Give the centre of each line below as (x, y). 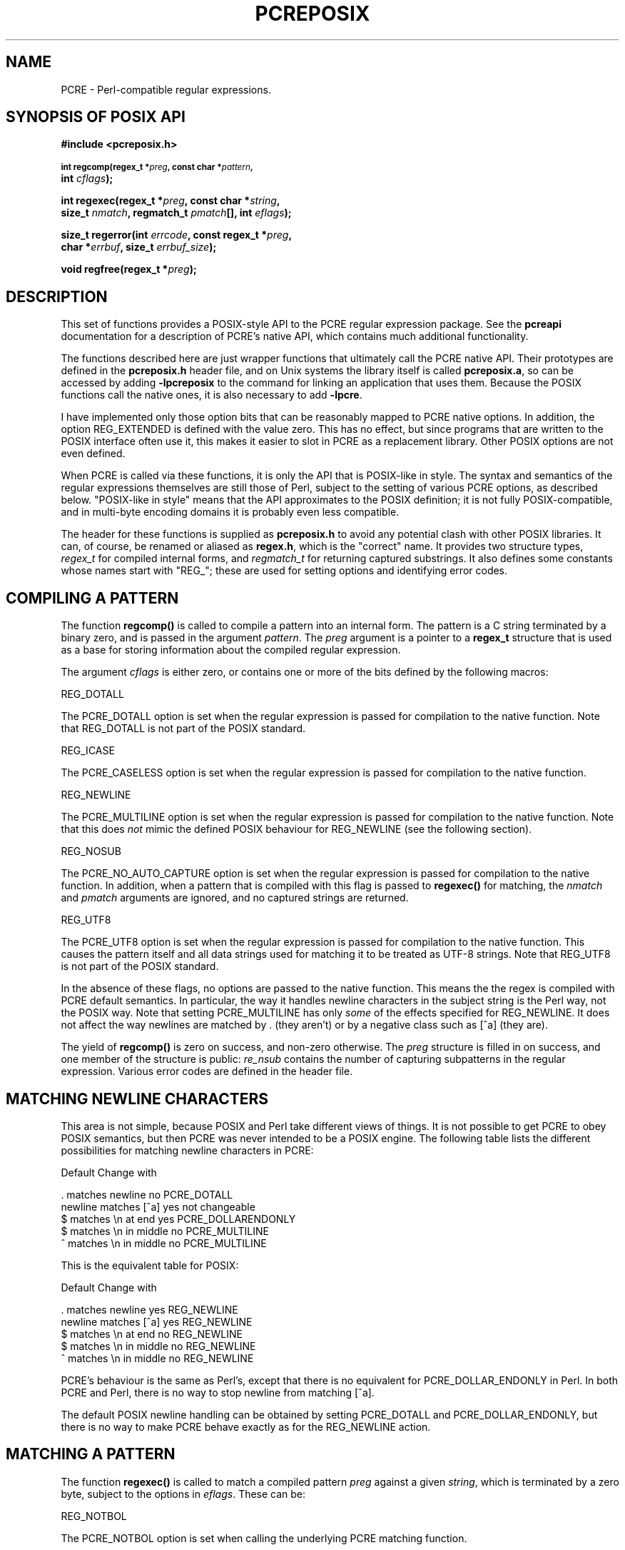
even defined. (93, 454)
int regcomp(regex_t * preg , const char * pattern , (157, 167)
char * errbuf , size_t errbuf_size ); (139, 247)
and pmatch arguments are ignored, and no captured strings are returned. (235, 898)
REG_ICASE (88, 751)
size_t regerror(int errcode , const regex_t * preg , (177, 235)
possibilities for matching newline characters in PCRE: (187, 1150)
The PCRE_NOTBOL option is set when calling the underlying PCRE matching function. (264, 1538)
